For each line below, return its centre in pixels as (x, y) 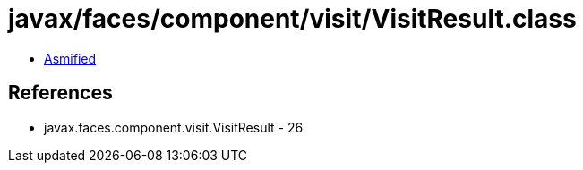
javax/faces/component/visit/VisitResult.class (292, 19)
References (60, 93)
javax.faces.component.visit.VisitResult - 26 (174, 127)
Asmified (70, 58)
